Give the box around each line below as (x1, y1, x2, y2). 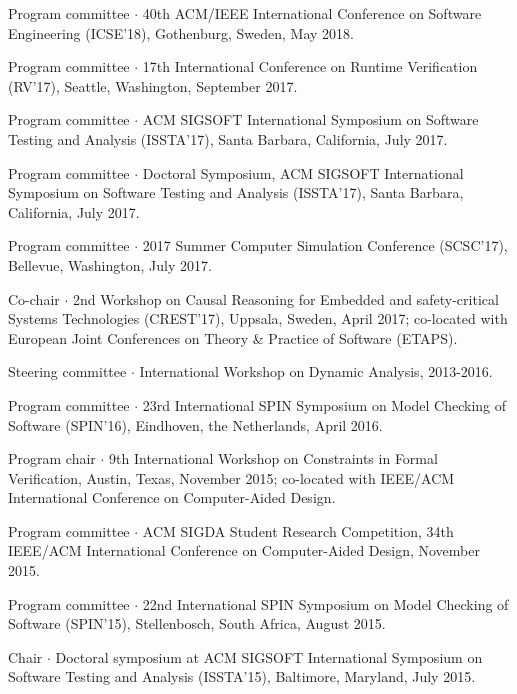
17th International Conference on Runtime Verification (142, 56, 478, 77)
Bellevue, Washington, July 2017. (8, 254, 212, 275)
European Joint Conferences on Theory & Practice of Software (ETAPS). (8, 327, 458, 348)
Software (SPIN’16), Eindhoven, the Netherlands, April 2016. (8, 414, 383, 435)
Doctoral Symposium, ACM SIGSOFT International (142, 162, 464, 183)
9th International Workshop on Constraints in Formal (109, 448, 438, 469)
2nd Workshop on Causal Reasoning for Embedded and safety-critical (72, 288, 499, 309)
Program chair (8, 448, 96, 469)
